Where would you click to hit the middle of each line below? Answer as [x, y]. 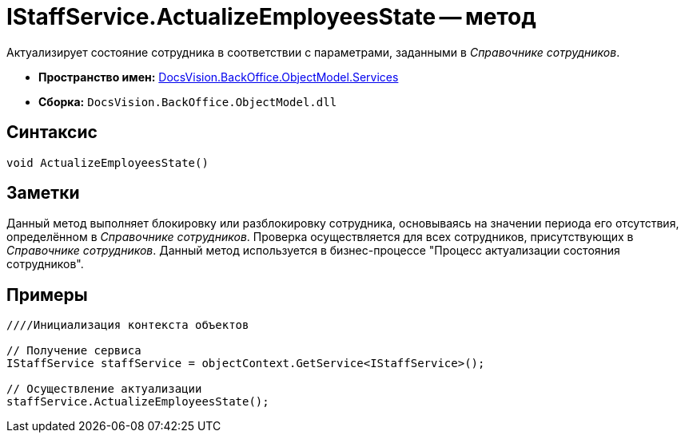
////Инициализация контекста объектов [128, 325]
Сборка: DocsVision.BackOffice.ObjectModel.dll [188, 101]
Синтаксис [52, 132]
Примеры [47, 295]
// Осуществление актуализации [104, 389]
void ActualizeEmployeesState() [108, 162]
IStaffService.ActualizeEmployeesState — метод [271, 17]
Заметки [43, 193]
